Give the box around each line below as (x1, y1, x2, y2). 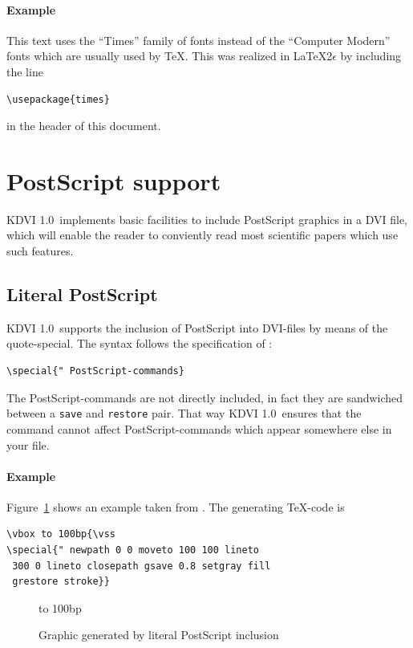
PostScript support (6, 164, 221, 197)
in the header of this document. (6, 117, 161, 134)
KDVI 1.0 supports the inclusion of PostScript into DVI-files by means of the (6, 319, 388, 336)
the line (6, 63, 43, 79)
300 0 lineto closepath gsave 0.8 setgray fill (12, 560, 271, 572)
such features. (6, 242, 74, 259)
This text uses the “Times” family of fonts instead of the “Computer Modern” (6, 31, 391, 48)
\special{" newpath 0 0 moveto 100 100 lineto (6, 544, 259, 556)
